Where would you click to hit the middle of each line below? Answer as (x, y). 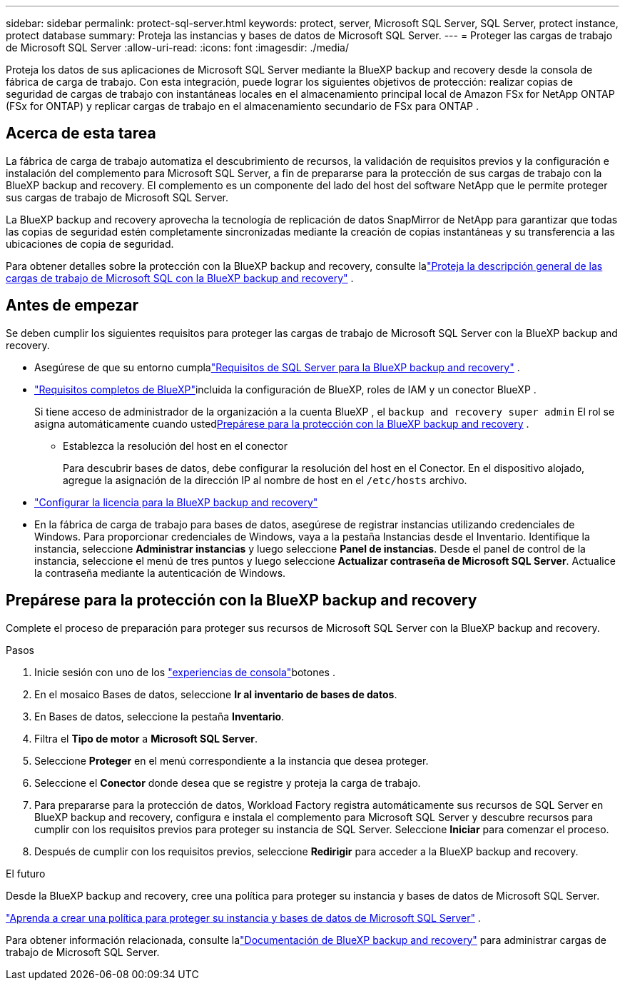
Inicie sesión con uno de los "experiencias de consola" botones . (185, 672)
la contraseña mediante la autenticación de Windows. (160, 573)
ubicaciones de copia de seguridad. (90, 243)
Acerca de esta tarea (81, 134)
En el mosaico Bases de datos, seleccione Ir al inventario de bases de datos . (216, 694)
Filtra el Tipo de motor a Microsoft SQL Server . (146, 738)
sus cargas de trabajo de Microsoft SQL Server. (117, 197)
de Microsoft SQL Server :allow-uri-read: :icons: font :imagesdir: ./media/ (177, 47)
